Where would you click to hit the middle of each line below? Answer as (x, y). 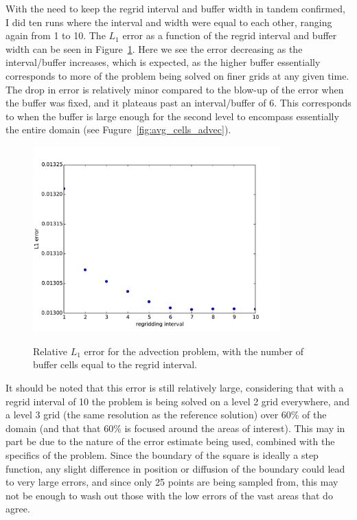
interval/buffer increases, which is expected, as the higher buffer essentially (163, 62)
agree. (18, 509)
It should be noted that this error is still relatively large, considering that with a (175, 387)
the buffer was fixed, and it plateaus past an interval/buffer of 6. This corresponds (178, 103)
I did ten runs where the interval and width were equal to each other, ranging (169, 22)
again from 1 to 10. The (56, 35)
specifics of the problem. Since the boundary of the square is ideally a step (162, 454)
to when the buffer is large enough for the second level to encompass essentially (172, 116)
